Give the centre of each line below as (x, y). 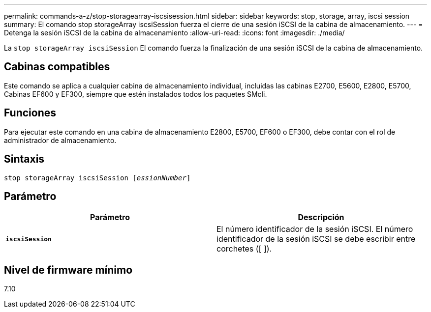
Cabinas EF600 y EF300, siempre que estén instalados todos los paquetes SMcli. (136, 94)
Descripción (321, 217)
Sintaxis (24, 159)
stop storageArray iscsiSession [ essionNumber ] (97, 178)
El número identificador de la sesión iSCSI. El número (315, 229)
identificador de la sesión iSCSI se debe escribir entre (316, 239)
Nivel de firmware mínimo (68, 270)
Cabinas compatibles (57, 67)
